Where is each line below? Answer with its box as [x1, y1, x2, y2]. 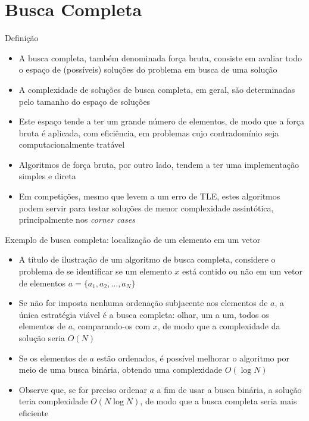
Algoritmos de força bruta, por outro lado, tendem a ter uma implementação [18, 158, 299, 170]
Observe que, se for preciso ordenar [18, 383, 147, 395]
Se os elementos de [18, 351, 87, 364]
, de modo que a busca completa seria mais [140, 395, 297, 407]
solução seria [18, 332, 65, 344]
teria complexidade [18, 395, 88, 407]
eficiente [18, 406, 49, 419]
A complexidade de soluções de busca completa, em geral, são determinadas [18, 83, 295, 95]
